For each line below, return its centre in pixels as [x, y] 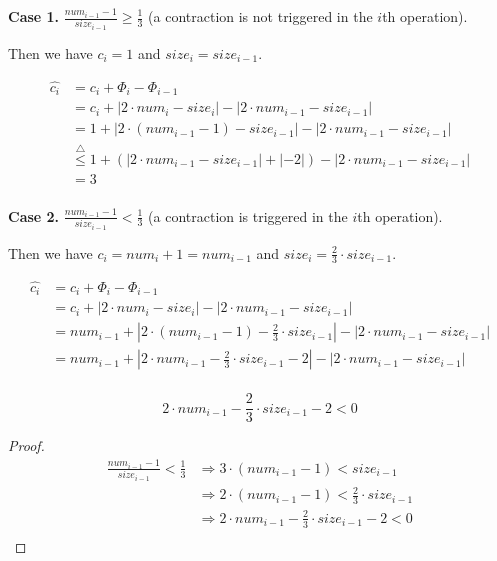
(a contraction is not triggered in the [260, 16]
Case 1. [34, 16]
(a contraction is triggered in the [248, 215]
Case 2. [34, 215]
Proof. [26, 445]
